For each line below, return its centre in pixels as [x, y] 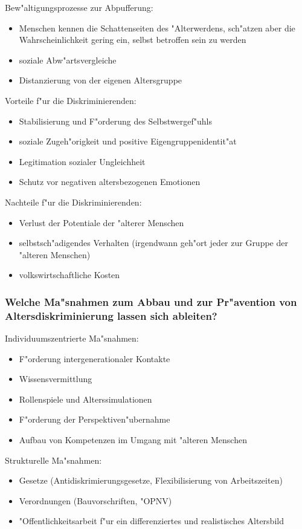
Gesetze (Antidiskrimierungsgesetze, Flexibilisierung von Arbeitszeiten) [151, 480]
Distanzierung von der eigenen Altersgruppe [101, 80]
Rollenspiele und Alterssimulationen [85, 399]
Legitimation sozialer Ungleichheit [82, 161]
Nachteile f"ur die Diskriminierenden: [73, 202]
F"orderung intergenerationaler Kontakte [95, 358]
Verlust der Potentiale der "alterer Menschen [101, 222]
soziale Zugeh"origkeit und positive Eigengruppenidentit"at [128, 141]
